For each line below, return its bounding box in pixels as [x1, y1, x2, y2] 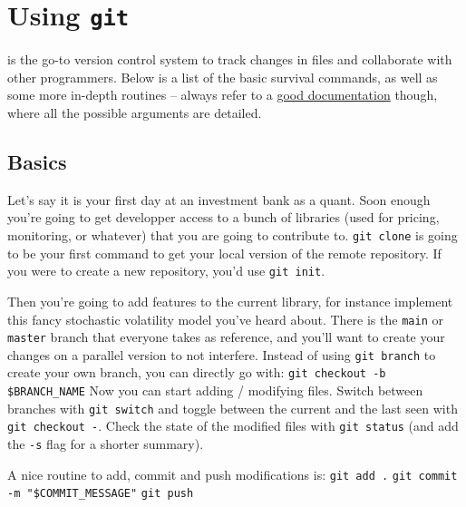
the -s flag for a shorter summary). [7, 434, 204, 453]
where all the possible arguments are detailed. [7, 103, 262, 122]
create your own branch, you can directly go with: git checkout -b [7, 363, 386, 382]
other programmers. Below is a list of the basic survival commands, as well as [7, 67, 438, 86]
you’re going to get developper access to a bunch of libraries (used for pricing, [7, 208, 440, 227]
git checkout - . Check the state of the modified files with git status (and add [7, 416, 459, 435]
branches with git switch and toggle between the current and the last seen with [7, 398, 458, 417]
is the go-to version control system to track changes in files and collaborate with [7, 50, 452, 69]
